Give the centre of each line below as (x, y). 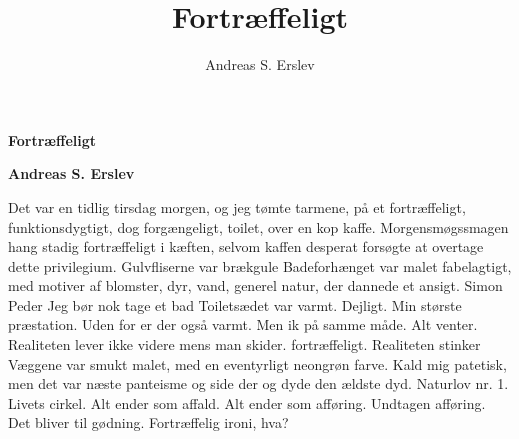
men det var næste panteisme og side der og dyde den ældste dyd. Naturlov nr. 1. (258, 383)
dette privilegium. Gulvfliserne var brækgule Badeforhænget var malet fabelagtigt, (260, 265)
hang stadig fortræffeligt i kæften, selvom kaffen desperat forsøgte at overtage (246, 246)
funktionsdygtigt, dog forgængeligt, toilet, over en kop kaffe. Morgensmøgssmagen (258, 226)
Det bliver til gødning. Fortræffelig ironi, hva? (148, 422)
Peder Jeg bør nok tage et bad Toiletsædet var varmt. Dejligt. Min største (235, 304)
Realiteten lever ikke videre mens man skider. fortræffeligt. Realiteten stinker (244, 344)
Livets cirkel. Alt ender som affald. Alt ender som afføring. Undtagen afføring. (247, 402)
